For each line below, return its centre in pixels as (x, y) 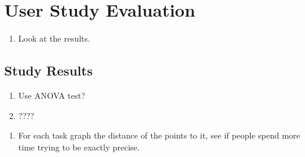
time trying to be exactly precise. (79, 147)
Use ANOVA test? (52, 95)
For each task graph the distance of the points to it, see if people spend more (159, 135)
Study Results (49, 70)
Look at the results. (54, 38)
